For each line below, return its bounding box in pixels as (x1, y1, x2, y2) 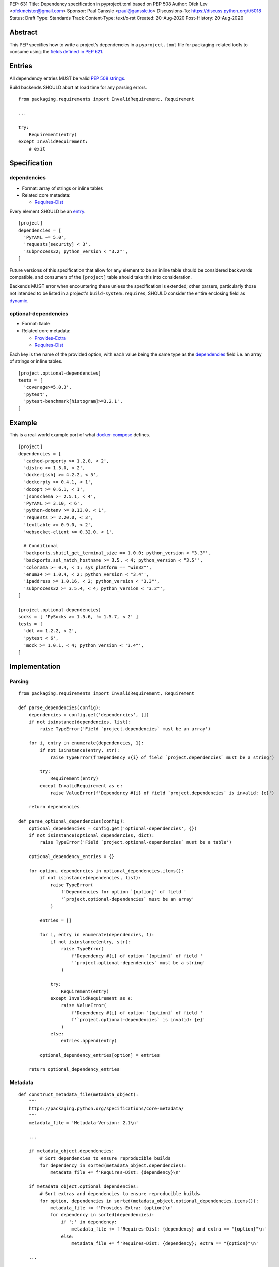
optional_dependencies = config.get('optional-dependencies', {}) (28, 825, 197, 831)
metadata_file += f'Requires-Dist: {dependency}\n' (50, 1170, 182, 1175)
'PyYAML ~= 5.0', (23, 235, 67, 240)
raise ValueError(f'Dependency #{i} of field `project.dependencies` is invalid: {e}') (50, 790, 275, 796)
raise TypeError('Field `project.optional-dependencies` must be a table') (39, 839, 232, 845)
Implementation (9, 662, 61, 671)
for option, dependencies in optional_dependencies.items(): (28, 868, 184, 874)
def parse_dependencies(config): (18, 704, 101, 711)
